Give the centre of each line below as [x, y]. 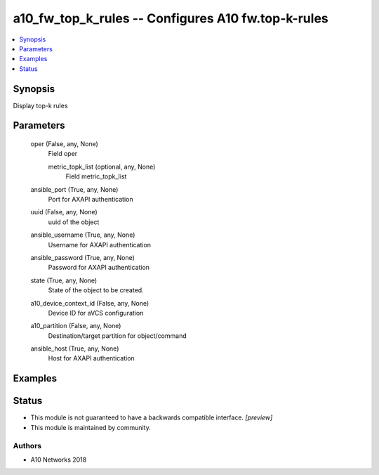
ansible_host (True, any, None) [75, 349]
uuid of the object [74, 222]
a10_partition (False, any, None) [76, 326]
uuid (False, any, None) [64, 212]
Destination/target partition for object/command [117, 336]
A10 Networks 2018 [59, 460]
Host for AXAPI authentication [91, 358]
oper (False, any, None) [64, 144]
